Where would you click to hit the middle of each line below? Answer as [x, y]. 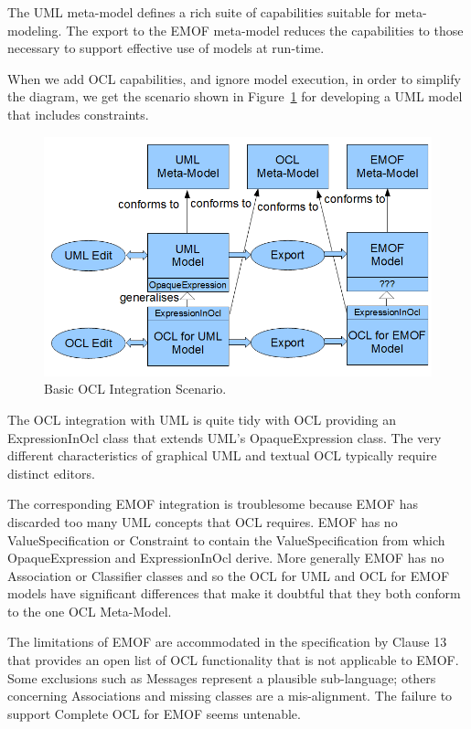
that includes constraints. [78, 114]
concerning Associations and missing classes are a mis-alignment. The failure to [230, 696]
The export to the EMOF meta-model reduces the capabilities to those [265, 30]
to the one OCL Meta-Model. [90, 611]
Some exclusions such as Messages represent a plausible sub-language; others [222, 677]
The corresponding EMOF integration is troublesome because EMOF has [213, 504]
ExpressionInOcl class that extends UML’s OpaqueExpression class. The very [225, 437]
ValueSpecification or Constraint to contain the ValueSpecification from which [226, 539]
